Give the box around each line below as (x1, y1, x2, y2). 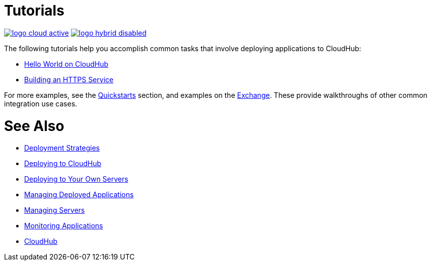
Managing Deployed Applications (24, 190, 134, 199)
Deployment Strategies (24, 144, 100, 153)
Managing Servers (24, 206, 85, 215)
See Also (4, 117, 64, 135)
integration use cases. (4, 99, 77, 108)
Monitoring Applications (24, 221, 103, 230)
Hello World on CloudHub (24, 59, 109, 68)
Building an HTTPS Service (24, 75, 114, 84)
